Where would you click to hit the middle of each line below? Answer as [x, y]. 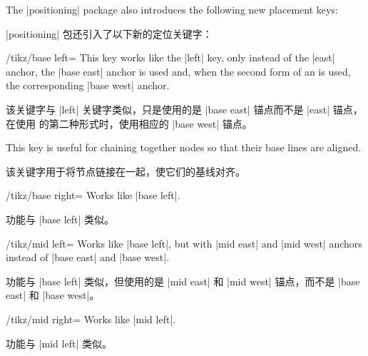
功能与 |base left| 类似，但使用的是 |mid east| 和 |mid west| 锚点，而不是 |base [183, 281]
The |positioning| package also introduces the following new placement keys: [172, 9]
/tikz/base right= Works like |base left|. [93, 195]
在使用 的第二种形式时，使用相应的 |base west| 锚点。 [129, 123]
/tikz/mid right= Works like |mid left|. [91, 319]
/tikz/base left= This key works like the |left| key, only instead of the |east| [170, 57]
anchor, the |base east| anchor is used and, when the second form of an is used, [178, 71]
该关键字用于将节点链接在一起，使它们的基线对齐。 [126, 171]
